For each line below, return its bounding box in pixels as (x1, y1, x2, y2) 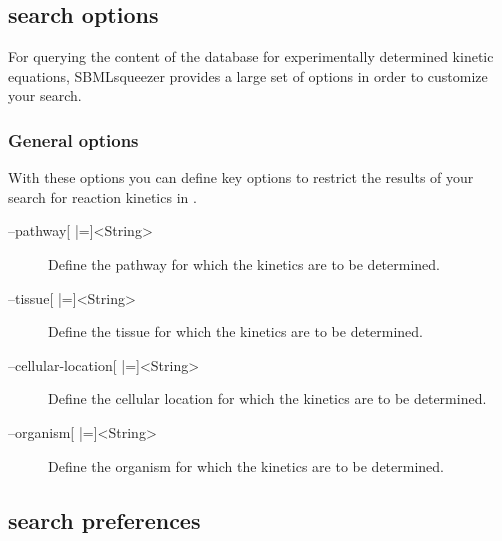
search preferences (8, 504, 201, 535)
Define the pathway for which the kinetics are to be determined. (48, 253, 440, 274)
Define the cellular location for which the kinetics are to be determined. (48, 388, 487, 409)
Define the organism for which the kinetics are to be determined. (48, 455, 444, 476)
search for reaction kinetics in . (8, 186, 197, 207)
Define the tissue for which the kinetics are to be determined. (48, 321, 424, 342)
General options (8, 127, 139, 152)
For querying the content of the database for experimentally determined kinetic (8, 46, 494, 67)
